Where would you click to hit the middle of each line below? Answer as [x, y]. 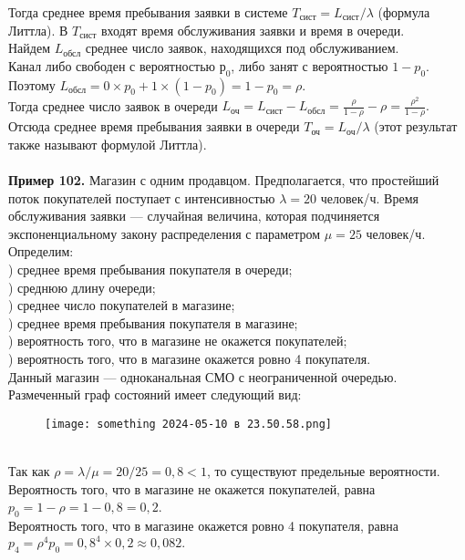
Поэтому [32, 84]
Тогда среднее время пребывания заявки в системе [148, 12]
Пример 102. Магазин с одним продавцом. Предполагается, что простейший [224, 180]
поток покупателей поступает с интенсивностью [142, 197]
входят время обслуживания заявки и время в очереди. [253, 30]
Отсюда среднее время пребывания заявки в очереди [154, 126]
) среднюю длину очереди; [82, 287]
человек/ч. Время [369, 197]
